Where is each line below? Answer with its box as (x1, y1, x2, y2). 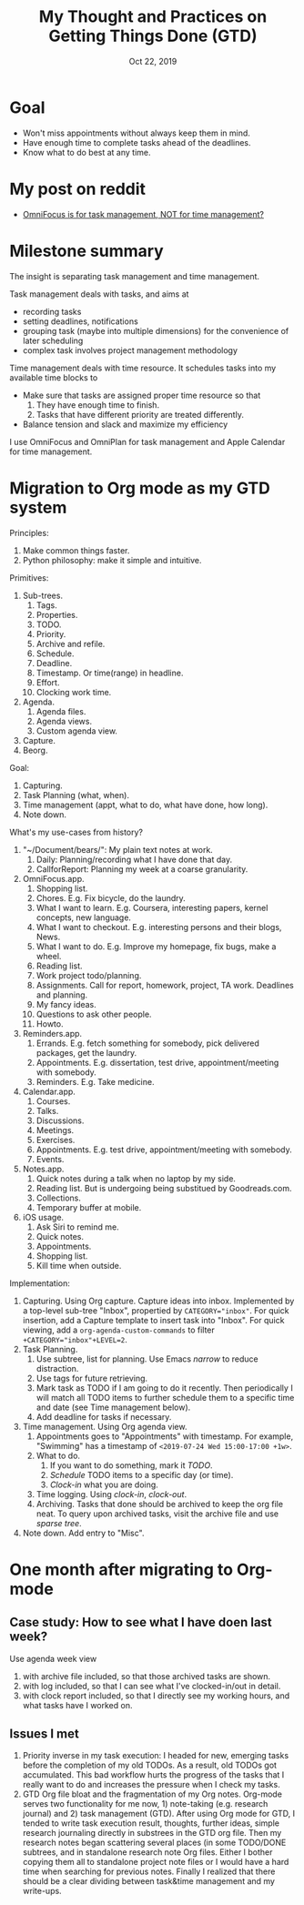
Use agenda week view (9, 1653, 97, 1664)
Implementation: (9, 1277, 71, 1289)
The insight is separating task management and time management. (9, 270, 260, 281)
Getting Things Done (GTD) (48, 25, 258, 46)
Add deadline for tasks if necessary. (35, 1411, 172, 1422)
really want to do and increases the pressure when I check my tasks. (22, 1779, 280, 1790)
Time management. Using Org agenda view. (22, 1421, 187, 1432)
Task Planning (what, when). (22, 789, 130, 800)
